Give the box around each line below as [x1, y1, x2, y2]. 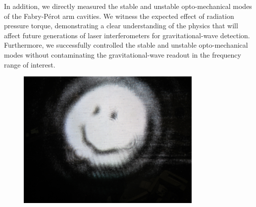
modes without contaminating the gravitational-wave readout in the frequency [4, 49, 241, 60]
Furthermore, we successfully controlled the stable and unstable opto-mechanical [4, 40, 248, 50]
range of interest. [4, 59, 55, 69]
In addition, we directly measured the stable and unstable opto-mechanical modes [4, 1, 252, 11]
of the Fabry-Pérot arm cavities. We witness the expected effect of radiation [4, 10, 234, 21]
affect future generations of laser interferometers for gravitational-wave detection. [4, 30, 250, 40]
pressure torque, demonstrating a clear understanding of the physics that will [4, 20, 238, 31]
